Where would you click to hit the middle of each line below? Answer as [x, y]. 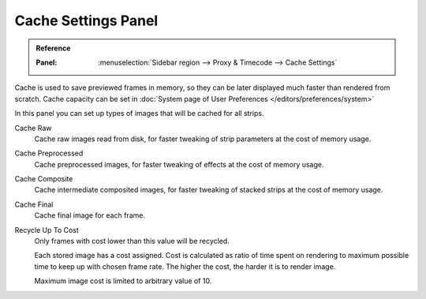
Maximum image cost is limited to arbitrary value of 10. [123, 281]
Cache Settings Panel [86, 21]
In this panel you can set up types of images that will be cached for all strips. [139, 114]
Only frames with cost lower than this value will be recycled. [132, 241]
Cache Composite [44, 179]
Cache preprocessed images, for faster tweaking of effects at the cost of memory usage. [179, 164]
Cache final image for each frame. [90, 215]
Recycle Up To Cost [47, 230]
